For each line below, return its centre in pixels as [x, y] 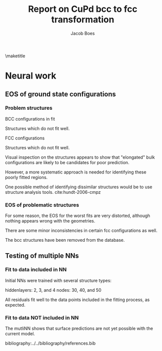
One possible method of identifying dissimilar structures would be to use [79, 187]
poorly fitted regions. [26, 177]
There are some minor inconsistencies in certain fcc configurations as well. [81, 230]
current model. [20, 334]
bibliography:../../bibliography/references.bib [50, 343]
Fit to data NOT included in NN [42, 317]
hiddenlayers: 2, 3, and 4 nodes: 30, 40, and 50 [53, 290]
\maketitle [15, 56]
